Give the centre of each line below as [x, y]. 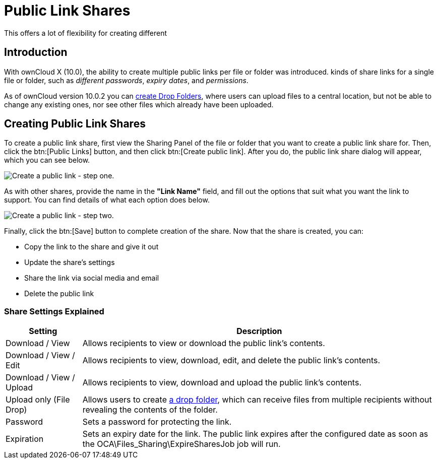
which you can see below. [47, 160]
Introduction [36, 52]
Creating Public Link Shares [75, 124]
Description [259, 331]
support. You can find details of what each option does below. [107, 200]
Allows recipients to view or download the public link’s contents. [204, 343]
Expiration [25, 439]
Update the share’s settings [70, 262]
